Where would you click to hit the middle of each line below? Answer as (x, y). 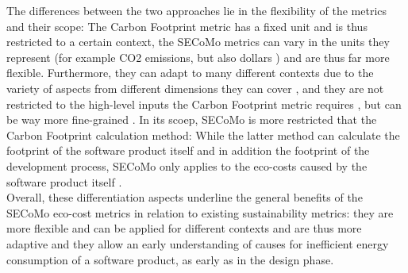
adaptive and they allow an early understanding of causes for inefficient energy (198, 243)
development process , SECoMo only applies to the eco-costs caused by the (187, 165)
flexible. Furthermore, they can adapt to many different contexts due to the (190, 73)
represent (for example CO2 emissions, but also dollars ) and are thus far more (198, 57)
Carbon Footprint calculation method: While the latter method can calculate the (203, 135)
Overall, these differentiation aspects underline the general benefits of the (185, 197)
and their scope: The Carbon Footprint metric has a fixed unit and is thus (187, 26)
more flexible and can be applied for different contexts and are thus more (184, 228)
